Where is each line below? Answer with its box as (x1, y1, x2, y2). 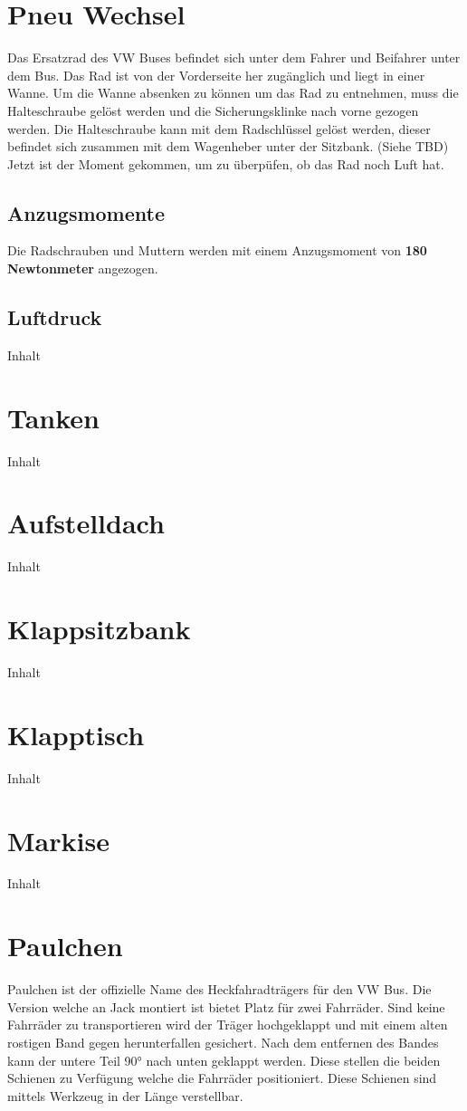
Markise (7, 821, 110, 858)
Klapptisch (7, 715, 145, 752)
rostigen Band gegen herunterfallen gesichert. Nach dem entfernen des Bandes (7, 1032, 439, 1051)
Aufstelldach (7, 504, 165, 541)
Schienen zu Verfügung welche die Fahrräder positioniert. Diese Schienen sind (7, 1068, 437, 1087)
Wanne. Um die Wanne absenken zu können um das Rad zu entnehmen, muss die (7, 83, 459, 102)
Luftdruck (7, 303, 102, 331)
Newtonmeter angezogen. (7, 259, 158, 278)
